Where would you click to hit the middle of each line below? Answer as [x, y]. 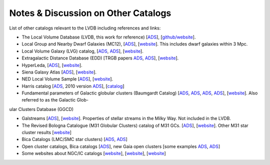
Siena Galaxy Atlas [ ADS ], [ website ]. [59, 72]
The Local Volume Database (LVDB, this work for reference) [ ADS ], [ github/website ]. [109, 37]
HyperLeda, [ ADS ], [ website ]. [52, 65]
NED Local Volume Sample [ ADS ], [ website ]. [67, 79]
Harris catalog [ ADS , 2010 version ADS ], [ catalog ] [73, 86]
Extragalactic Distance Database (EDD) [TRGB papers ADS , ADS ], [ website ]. [100, 58]
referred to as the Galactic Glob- [55, 100]
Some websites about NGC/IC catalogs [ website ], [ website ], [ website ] [94, 153]
